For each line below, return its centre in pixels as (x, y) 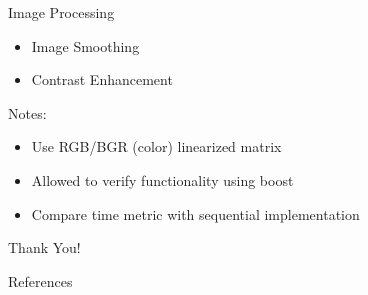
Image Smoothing (85, 45)
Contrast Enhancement (102, 79)
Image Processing (61, 12)
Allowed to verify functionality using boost (162, 179)
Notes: (27, 112)
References (40, 280)
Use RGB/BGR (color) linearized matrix (156, 146)
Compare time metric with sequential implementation (195, 213)
